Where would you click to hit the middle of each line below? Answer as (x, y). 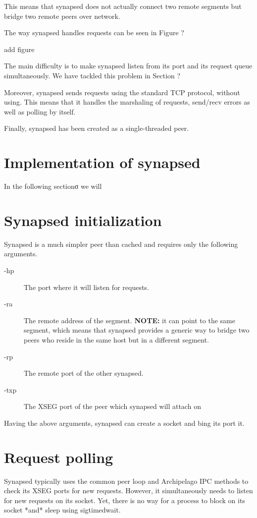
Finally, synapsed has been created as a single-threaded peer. (97, 128)
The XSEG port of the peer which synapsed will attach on (112, 406)
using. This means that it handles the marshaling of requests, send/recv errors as (127, 102)
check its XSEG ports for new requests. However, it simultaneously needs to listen (128, 490)
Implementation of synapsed (102, 162)
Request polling (59, 457)
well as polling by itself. (40, 111)
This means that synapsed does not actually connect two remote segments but (123, 6)
